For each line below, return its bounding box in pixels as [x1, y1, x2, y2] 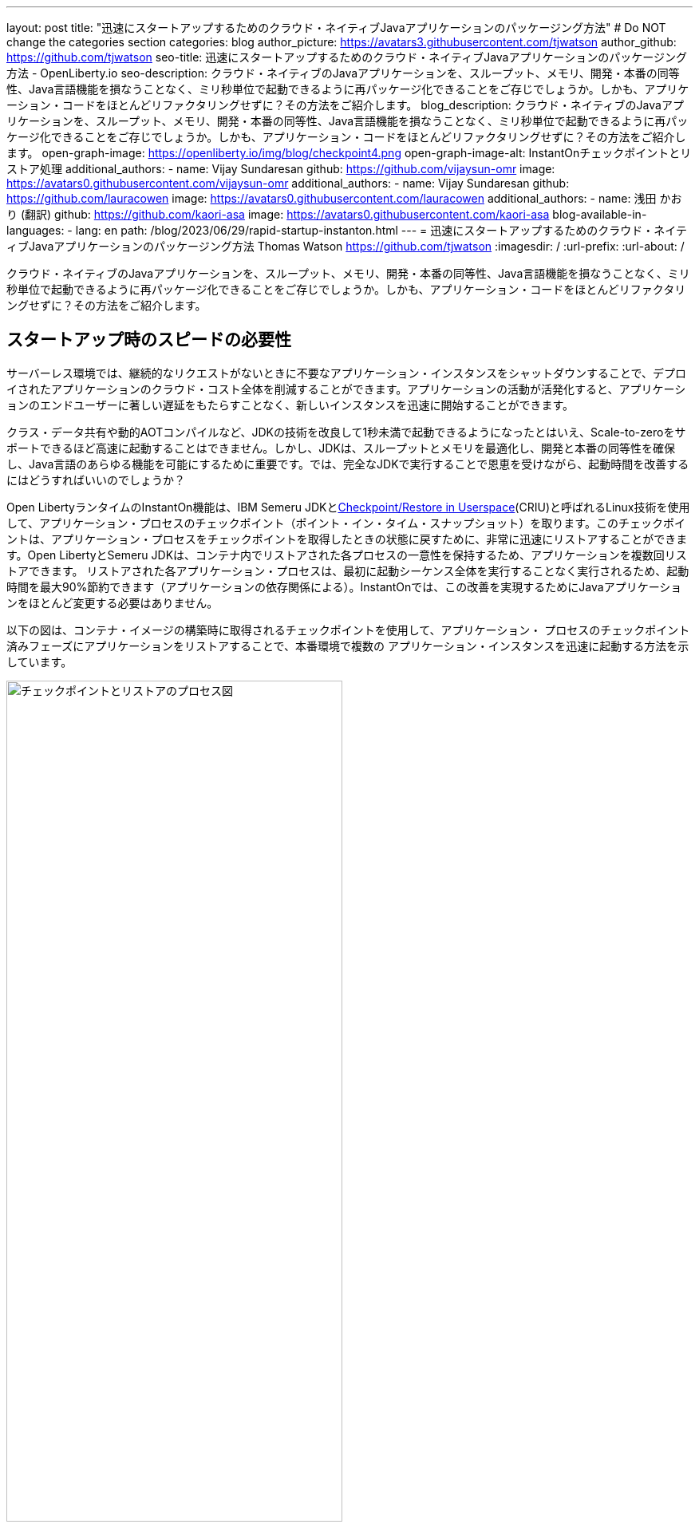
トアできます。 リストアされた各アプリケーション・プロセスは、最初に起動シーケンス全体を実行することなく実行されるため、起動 [6, 563, 689, 578]
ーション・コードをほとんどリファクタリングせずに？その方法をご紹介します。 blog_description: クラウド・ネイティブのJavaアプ [6, 98, 684, 112]
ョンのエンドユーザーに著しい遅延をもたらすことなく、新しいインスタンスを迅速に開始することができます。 [6, 397, 575, 412]
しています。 [6, 654, 73, 669]
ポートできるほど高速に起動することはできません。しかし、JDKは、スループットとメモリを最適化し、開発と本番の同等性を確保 [6, 440, 675, 455]
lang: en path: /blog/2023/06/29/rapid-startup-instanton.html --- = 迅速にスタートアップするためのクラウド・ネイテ [75, 223, 688, 237]
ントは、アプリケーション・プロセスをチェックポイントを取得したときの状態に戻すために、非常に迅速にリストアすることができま [6, 531, 688, 546]
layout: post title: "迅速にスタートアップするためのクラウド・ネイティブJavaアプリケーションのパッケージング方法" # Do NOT [6, 21, 666, 34]
